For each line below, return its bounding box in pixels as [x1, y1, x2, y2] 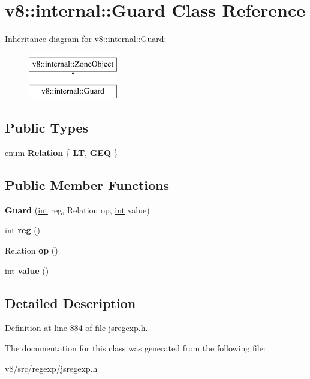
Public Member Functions [5, 176, 169, 194]
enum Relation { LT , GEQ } [5, 146, 118, 159]
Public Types [5, 118, 89, 137]
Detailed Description [5, 293, 136, 312]
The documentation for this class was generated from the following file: [5, 342, 266, 354]
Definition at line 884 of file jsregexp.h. [5, 321, 148, 334]
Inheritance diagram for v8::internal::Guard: [5, 32, 167, 45]
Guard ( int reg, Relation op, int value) [5, 203, 150, 216]
